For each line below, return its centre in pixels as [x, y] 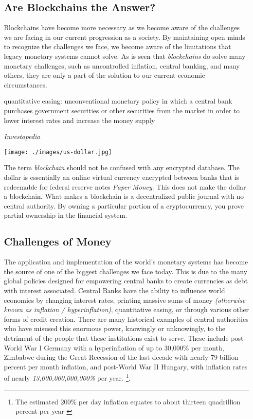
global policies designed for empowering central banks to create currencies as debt [126, 281]
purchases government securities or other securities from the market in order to [122, 110]
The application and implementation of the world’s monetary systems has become [126, 262]
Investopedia [22, 136]
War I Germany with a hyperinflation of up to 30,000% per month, [124, 347]
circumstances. [26, 84]
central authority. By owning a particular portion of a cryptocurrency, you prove [124, 205]
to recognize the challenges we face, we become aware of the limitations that [117, 46]
